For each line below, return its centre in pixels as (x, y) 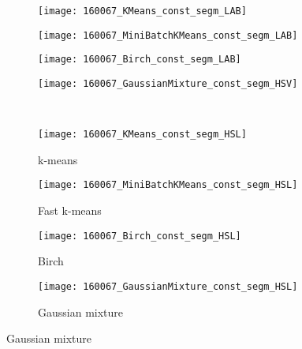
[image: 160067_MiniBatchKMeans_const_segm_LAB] (168, 35)
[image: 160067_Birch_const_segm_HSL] (140, 236)
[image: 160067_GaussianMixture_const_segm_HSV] (168, 83)
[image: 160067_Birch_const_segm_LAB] (140, 60)
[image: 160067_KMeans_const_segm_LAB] (142, 11)
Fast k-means (70, 210)
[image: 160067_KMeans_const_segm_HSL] (142, 135)
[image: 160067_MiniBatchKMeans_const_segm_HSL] (168, 185)
